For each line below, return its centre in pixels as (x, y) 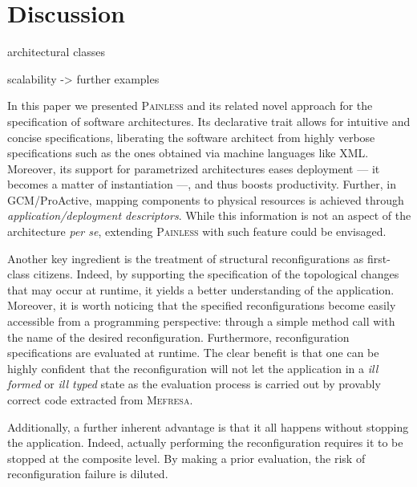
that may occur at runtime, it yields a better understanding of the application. (201, 289)
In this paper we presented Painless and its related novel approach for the (190, 106)
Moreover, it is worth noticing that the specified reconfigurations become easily (202, 305)
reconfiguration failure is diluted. (88, 474)
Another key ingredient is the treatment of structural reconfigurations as (186, 258)
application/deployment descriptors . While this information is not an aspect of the (209, 215)
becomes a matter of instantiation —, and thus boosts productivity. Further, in (202, 184)
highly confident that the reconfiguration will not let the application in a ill (193, 368)
